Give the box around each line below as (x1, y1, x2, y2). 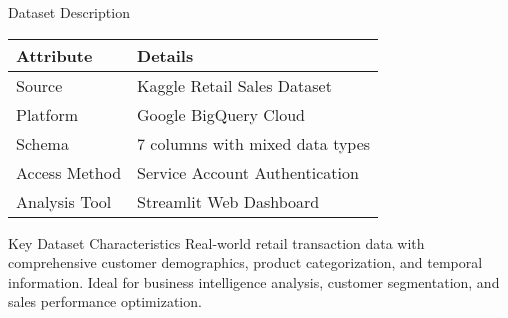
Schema (16, 131, 69, 155)
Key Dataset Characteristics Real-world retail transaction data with (8, 232, 425, 253)
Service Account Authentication (137, 160, 359, 184)
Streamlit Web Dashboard (137, 189, 320, 213)
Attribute (16, 43, 93, 67)
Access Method (16, 160, 122, 184)
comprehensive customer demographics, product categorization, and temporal (8, 252, 483, 273)
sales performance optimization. (8, 291, 202, 312)
